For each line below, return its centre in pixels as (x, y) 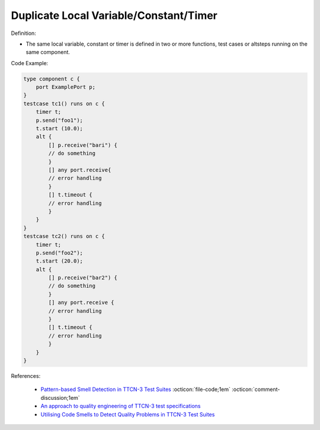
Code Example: (30, 63)
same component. (48, 52)
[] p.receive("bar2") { (83, 278)
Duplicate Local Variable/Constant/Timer (114, 15)
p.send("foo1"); (59, 120)
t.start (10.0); (59, 129)
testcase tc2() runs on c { (64, 236)
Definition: (24, 33)
